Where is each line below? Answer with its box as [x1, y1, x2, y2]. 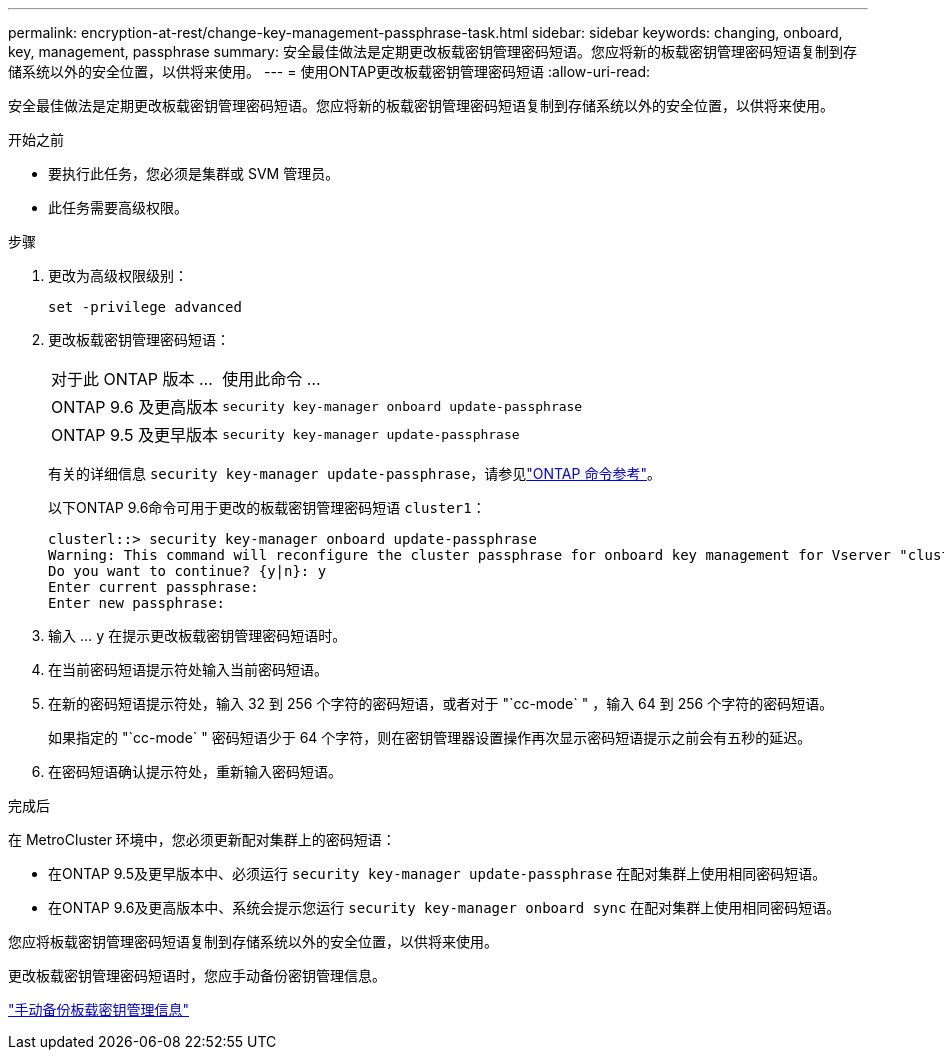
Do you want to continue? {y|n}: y [48, 563, 327, 579]
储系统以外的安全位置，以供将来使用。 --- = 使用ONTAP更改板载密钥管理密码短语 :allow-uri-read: [8, 63, 651, 80]
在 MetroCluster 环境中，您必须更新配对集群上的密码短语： [8, 831, 396, 848]
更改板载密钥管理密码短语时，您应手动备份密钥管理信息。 [8, 967, 386, 984]
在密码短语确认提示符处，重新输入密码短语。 [48, 763, 342, 780]
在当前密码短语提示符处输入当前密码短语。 [48, 661, 328, 678]
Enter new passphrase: [48, 595, 226, 611]
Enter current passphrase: [48, 579, 259, 595]
